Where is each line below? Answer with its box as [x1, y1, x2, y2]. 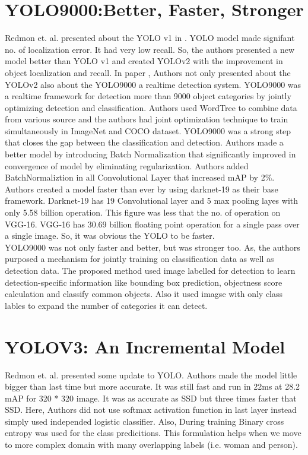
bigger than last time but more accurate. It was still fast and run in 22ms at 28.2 [5, 380, 300, 393]
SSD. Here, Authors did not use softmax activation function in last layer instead [5, 403, 297, 416]
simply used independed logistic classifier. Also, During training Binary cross [5, 415, 284, 427]
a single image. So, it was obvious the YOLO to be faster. [5, 229, 215, 242]
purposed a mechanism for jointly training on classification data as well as [5, 252, 274, 265]
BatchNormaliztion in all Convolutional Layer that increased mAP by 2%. [5, 171, 275, 184]
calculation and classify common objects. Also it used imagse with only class [5, 287, 283, 300]
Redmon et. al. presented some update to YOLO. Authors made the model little [5, 368, 297, 381]
